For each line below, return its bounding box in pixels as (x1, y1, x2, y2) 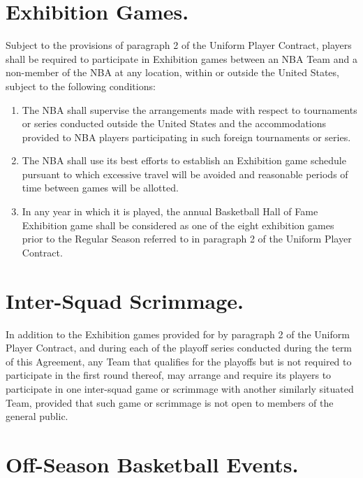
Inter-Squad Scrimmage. (6, 286, 244, 314)
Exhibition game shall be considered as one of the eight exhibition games (22, 217, 334, 232)
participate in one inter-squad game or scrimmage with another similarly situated (6, 381, 354, 396)
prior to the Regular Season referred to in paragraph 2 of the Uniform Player (22, 231, 352, 246)
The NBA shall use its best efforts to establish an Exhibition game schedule (22, 153, 346, 168)
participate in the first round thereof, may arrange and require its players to (6, 368, 332, 382)
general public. (6, 409, 68, 423)
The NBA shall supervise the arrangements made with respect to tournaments (22, 102, 357, 117)
